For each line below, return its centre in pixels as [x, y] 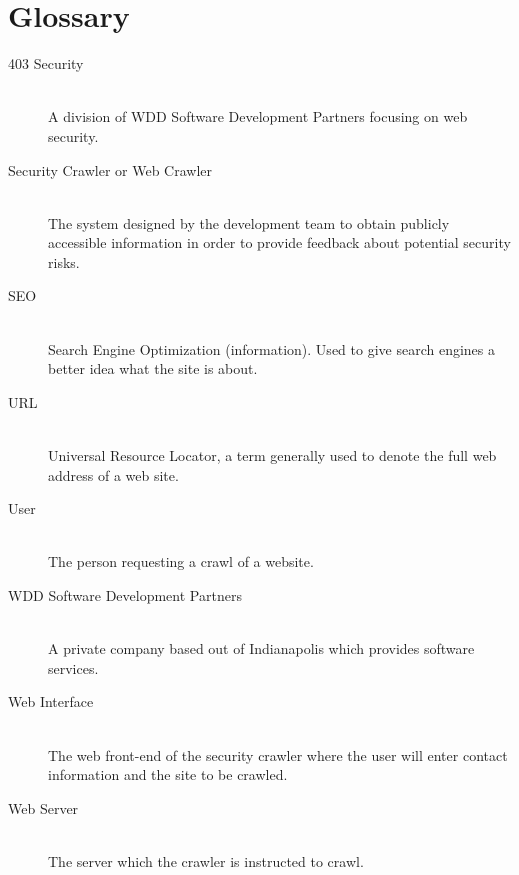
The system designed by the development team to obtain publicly [249, 222]
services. [73, 667]
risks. [64, 261]
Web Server [43, 807]
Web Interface [51, 701]
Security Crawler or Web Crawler [110, 169]
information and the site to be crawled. [168, 774]
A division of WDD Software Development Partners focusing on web [258, 116]
